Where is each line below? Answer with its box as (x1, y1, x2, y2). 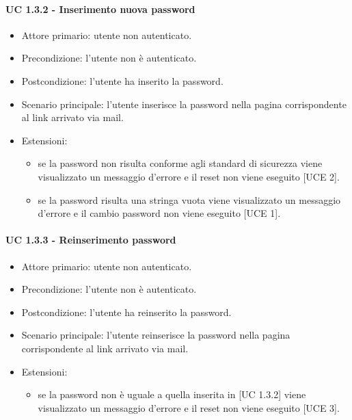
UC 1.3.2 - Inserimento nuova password (5, 1, 195, 16)
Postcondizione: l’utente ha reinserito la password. (21, 304, 232, 319)
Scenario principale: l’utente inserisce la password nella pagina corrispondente (21, 96, 347, 111)
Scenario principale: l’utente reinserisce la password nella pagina (21, 328, 290, 342)
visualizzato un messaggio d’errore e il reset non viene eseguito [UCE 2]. (38, 169, 340, 183)
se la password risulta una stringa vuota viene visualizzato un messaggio (38, 192, 341, 207)
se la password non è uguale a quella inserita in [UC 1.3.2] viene (38, 387, 306, 402)
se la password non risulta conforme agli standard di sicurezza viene (38, 156, 323, 170)
